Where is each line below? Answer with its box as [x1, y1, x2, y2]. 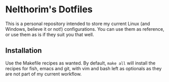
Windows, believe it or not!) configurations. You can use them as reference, [5, 26, 165, 32]
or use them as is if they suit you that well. [5, 31, 94, 37]
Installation [5, 46, 42, 55]
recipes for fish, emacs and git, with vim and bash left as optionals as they [5, 65, 162, 71]
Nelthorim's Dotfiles [5, 4, 93, 15]
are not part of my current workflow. [5, 71, 82, 77]
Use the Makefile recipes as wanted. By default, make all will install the [5, 60, 156, 66]
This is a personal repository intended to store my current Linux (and [5, 20, 150, 27]
